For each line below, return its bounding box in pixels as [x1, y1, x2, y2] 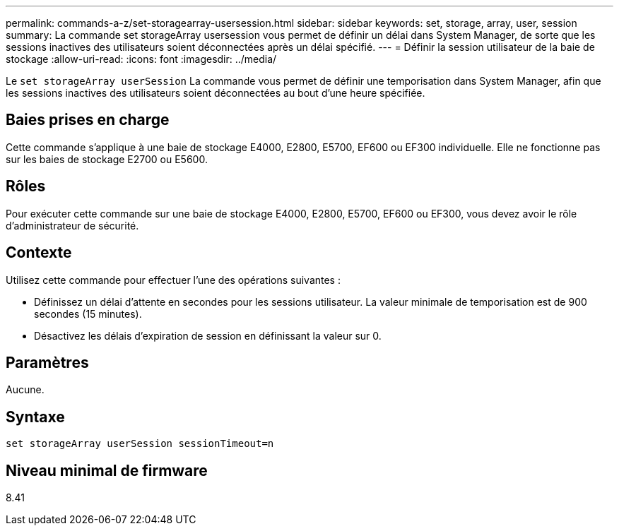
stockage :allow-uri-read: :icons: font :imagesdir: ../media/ [6, 53, 277, 65]
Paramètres [6, 353, 89, 371]
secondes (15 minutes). [34, 307, 142, 320]
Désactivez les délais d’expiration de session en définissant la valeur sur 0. [34, 329, 382, 342]
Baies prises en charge [6, 111, 170, 129]
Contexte [6, 244, 72, 262]
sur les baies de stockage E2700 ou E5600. [6, 153, 208, 165]
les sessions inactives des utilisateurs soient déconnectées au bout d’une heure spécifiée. [6, 87, 425, 99]
